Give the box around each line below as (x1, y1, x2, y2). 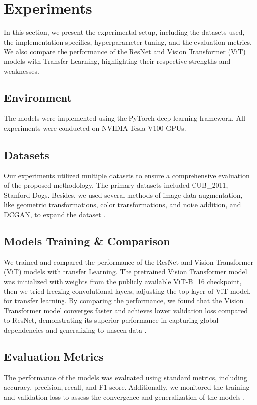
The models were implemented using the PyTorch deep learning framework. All (4, 113, 245, 123)
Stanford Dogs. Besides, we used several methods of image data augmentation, (4, 189, 243, 200)
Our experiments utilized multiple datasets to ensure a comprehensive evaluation (4, 170, 250, 180)
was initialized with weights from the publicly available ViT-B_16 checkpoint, (4, 276, 242, 287)
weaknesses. (4, 65, 39, 76)
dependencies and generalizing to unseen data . (4, 325, 147, 335)
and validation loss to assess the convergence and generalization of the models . (4, 392, 245, 402)
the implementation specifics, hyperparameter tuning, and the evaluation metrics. (4, 36, 252, 47)
